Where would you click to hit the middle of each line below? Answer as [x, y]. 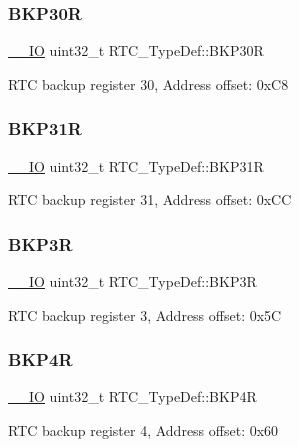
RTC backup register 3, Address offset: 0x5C [145, 314]
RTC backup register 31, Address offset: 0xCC [150, 199]
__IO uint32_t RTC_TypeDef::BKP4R [132, 396]
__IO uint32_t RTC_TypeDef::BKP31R [136, 165]
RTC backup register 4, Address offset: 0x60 [143, 430]
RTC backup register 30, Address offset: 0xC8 [148, 83]
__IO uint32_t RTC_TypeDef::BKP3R [132, 281]
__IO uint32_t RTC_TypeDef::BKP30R [136, 50]
